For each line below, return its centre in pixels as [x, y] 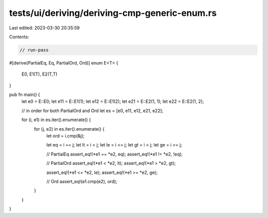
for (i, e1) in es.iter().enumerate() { [56, 120]
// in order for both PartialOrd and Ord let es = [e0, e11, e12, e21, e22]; [92, 110]
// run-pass [34, 50]
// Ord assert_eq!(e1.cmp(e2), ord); [82, 181]
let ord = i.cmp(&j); [66, 136]
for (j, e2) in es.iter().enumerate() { [69, 129]
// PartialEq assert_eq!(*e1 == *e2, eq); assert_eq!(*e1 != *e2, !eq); [115, 154]
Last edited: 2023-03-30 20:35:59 [44, 28]
